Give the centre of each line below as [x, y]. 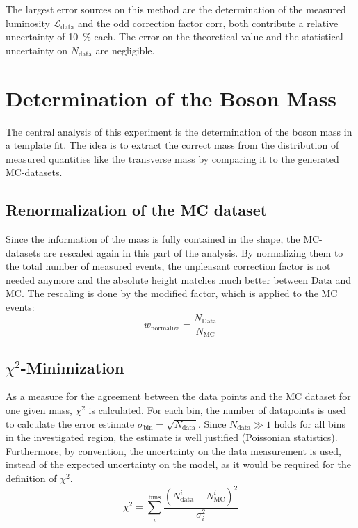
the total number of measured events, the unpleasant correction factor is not [168, 266]
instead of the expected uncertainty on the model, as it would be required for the [178, 464]
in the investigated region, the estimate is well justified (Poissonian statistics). [172, 437]
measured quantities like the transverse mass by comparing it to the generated [172, 158]
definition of [31, 478]
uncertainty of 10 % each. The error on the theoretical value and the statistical [174, 37]
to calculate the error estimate [70, 423]
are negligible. [125, 50]
